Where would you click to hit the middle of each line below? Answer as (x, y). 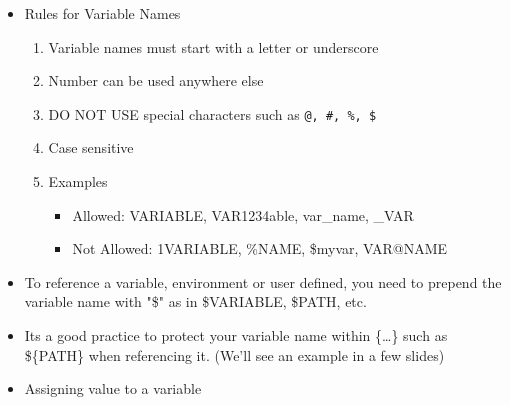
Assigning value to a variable (113, 388)
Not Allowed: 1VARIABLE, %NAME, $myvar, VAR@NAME (260, 248)
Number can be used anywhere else (156, 80)
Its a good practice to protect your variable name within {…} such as (236, 335)
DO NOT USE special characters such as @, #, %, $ (212, 113)
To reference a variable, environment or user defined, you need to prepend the (263, 281)
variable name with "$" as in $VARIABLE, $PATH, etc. (195, 301)
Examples (78, 181)
